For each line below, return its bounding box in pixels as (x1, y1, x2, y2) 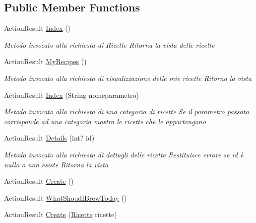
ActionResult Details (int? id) (4, 133, 95, 143)
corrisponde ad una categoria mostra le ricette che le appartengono (4, 116, 206, 126)
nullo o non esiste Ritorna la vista (4, 159, 109, 169)
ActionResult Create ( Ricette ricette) (4, 209, 117, 220)
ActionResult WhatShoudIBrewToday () (4, 192, 127, 203)
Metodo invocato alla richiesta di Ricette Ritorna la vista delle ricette (4, 39, 215, 50)
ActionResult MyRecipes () (4, 56, 87, 67)
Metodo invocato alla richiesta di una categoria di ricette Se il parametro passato (4, 106, 249, 117)
